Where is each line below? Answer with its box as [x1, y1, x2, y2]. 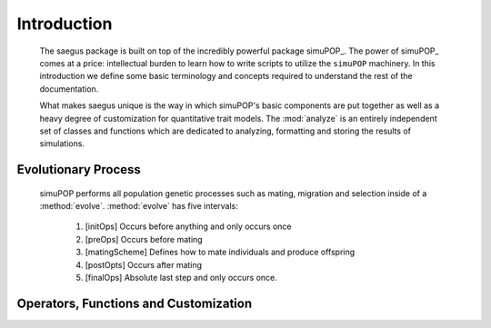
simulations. [39, 138, 85, 149]
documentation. [39, 83, 99, 94]
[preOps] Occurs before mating [85, 234, 204, 244]
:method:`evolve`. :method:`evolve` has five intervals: [39, 201, 238, 212]
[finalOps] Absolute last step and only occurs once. [85, 273, 277, 283]
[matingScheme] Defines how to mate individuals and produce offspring [85, 246, 356, 258]
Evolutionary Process [16, 162, 141, 177]
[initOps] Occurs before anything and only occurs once [85, 221, 292, 232]
